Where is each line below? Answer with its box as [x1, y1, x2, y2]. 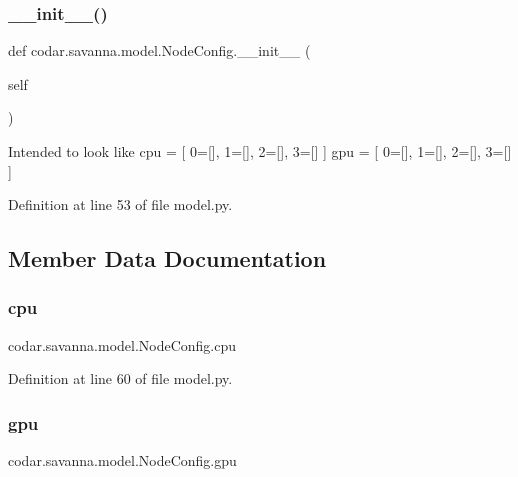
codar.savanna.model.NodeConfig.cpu [8, 334, 237, 355]
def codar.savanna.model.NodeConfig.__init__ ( [8, 40, 311, 61]
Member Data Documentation [8, 243, 327, 274]
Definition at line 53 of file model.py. [8, 194, 233, 215]
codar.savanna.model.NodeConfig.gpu [8, 450, 237, 471]
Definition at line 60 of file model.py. [8, 368, 233, 389]
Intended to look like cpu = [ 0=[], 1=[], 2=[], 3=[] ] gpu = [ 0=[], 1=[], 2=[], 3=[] [8, 141, 512, 161]
